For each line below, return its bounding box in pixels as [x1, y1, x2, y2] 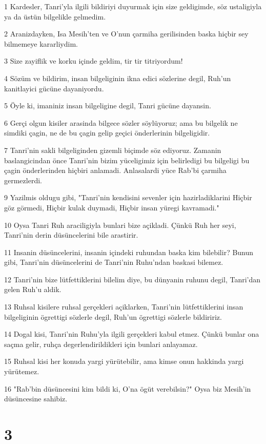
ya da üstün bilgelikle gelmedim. [4, 11, 106, 22]
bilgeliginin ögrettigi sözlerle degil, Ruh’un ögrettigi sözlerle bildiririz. [4, 311, 222, 322]
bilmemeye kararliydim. [4, 38, 78, 49]
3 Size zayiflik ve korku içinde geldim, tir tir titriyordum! [4, 55, 183, 66]
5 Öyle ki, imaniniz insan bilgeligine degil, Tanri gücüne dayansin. [4, 100, 211, 111]
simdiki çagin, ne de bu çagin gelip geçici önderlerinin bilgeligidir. [4, 127, 210, 138]
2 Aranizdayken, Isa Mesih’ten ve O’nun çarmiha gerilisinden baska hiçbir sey [4, 28, 249, 39]
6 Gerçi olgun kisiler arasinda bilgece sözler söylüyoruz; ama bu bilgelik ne [4, 117, 238, 128]
